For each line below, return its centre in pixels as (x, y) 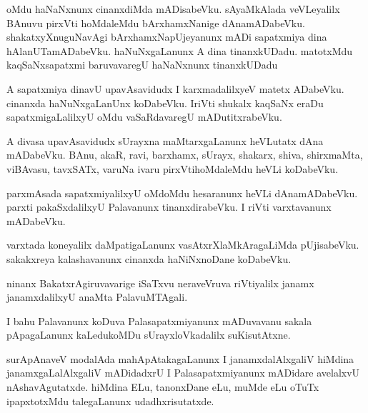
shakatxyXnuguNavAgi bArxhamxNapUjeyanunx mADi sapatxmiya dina (167, 37)
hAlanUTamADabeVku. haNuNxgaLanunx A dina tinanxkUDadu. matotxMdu (180, 50)
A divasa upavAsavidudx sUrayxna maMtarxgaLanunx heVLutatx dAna (165, 140)
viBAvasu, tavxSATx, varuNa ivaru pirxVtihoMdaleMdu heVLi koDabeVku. (173, 168)
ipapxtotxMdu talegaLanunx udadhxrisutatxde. (110, 400)
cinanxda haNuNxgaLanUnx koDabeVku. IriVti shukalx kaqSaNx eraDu (165, 103)
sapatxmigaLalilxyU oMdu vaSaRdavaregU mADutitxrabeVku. (144, 117)
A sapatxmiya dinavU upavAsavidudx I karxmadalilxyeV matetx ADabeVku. (175, 88)
